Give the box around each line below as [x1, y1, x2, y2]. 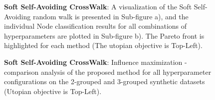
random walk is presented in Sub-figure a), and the [32, 11, 189, 21]
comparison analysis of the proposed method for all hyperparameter [4, 66, 212, 77]
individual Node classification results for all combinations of [4, 21, 187, 31]
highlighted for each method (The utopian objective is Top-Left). [4, 40, 203, 50]
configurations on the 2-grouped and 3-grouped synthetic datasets [4, 76, 205, 87]
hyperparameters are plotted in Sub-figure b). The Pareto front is [4, 30, 205, 41]
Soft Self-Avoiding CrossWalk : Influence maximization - [4, 56, 187, 67]
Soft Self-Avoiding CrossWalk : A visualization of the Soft [4, 1, 192, 11]
